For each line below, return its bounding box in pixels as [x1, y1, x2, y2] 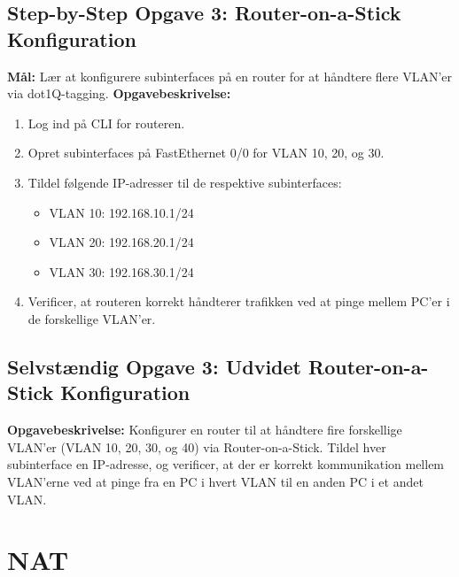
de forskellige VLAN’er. [27, 309, 156, 327]
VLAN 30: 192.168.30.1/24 [49, 262, 194, 281]
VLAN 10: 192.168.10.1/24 [49, 203, 194, 221]
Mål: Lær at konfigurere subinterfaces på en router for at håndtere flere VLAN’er [7, 66, 452, 85]
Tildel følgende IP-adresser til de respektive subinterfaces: [27, 173, 342, 191]
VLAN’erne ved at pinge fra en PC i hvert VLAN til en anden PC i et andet [7, 472, 424, 490]
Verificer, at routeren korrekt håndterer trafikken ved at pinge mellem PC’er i [27, 292, 450, 311]
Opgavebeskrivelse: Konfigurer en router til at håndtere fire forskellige [7, 420, 402, 439]
